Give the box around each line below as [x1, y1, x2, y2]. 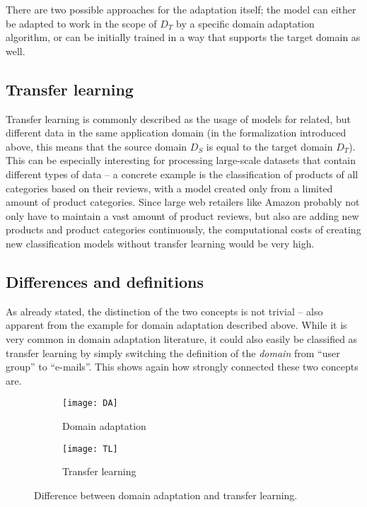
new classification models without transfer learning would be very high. [6, 235, 315, 250]
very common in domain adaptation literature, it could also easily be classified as [6, 331, 358, 346]
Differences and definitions [6, 270, 204, 292]
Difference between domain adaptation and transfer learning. [34, 487, 298, 502]
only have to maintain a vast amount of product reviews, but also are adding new [6, 208, 359, 223]
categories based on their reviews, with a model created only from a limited [6, 180, 333, 195]
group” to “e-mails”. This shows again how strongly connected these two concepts [6, 359, 359, 374]
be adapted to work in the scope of [6, 16, 157, 30]
